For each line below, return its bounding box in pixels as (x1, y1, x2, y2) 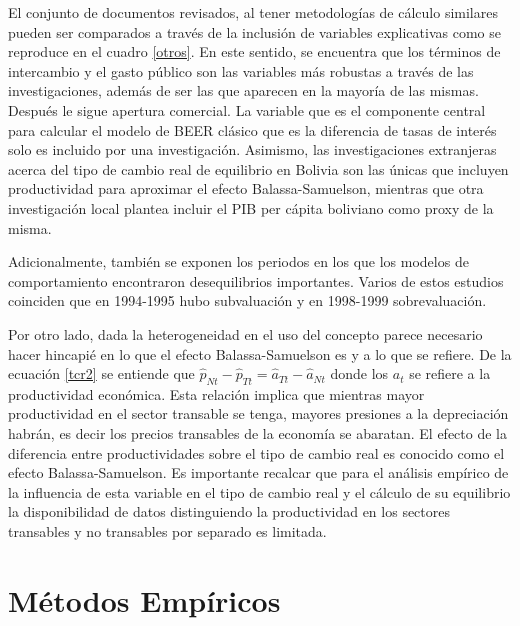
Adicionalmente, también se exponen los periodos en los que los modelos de (8, 251, 469, 272)
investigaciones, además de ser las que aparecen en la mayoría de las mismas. (8, 80, 479, 101)
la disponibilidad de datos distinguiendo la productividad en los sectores (8, 501, 450, 522)
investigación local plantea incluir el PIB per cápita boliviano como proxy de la (8, 197, 494, 218)
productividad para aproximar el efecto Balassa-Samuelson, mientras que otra (8, 178, 484, 199)
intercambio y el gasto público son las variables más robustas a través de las (8, 60, 474, 81)
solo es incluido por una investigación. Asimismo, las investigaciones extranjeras (8, 139, 497, 160)
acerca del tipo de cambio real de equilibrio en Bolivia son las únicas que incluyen (8, 158, 509, 179)
